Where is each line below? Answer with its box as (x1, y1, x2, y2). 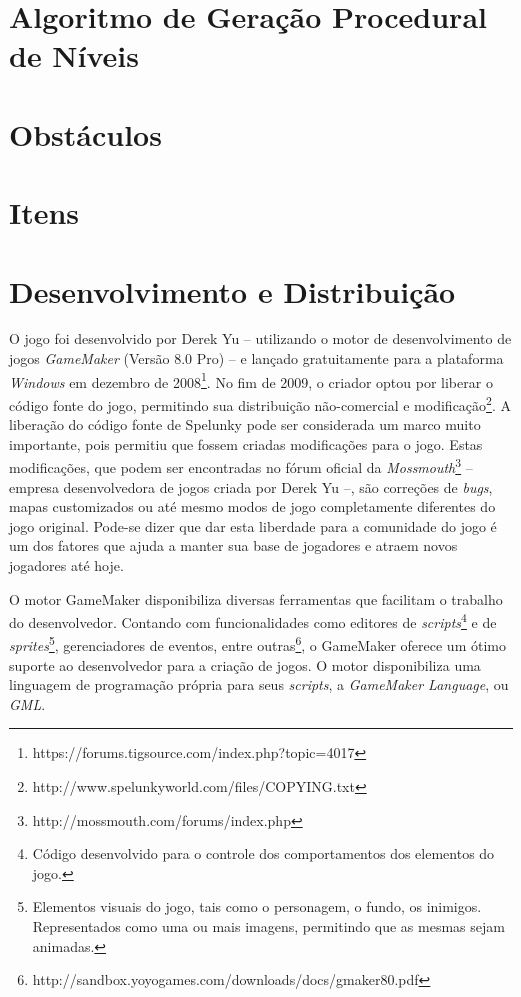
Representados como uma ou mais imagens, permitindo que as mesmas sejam (32, 915, 505, 936)
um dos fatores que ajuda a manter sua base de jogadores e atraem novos (9, 535, 458, 556)
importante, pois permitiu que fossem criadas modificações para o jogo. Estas (9, 433, 483, 454)
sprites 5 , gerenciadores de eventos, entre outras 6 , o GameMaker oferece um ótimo (9, 632, 506, 656)
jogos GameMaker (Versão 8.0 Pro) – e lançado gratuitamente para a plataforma (9, 348, 504, 369)
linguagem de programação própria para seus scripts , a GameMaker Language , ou (9, 674, 509, 695)
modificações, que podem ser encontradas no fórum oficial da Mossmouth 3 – (9, 454, 473, 477)
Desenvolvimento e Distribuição (9, 270, 456, 311)
